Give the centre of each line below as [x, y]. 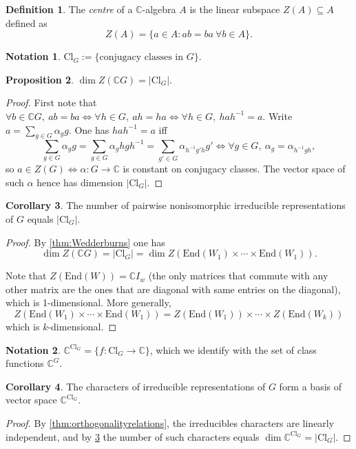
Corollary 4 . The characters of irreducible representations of [136, 386]
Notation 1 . [33, 56]
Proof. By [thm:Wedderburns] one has [85, 242]
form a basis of [311, 386]
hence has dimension [80, 182]
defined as [27, 22]
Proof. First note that [51, 102]
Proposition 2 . [40, 79]
